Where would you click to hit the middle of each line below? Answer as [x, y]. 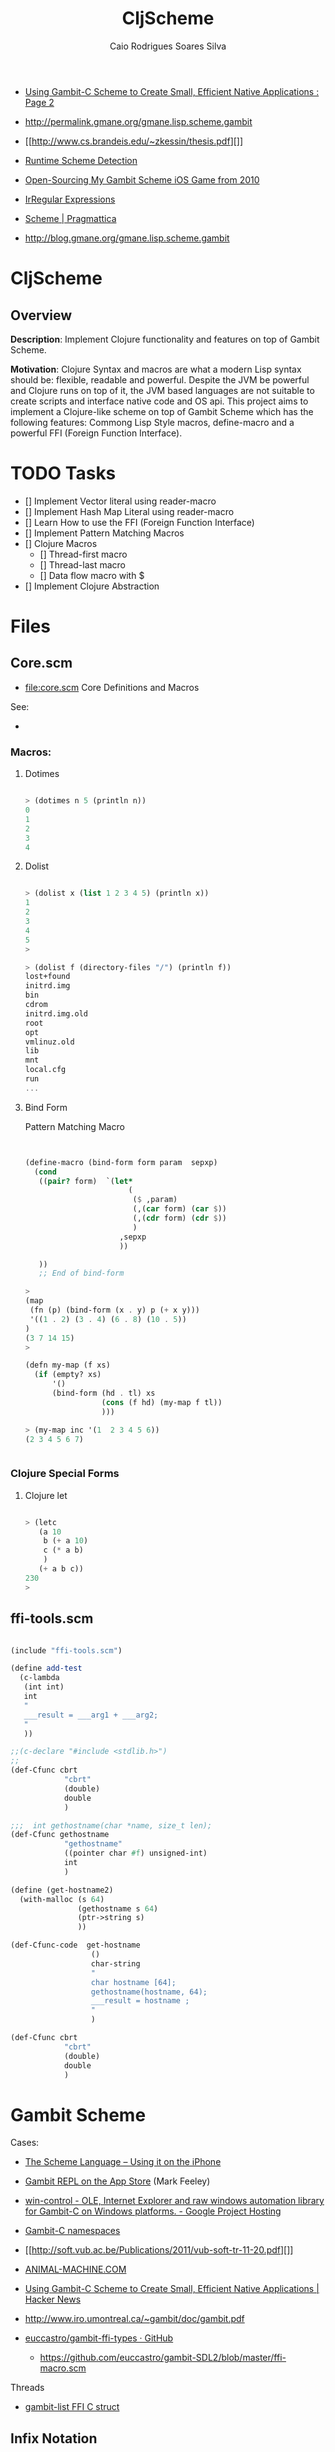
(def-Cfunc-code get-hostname [75, 1945]
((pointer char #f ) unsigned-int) [135, 1853]
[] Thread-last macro [82, 564]
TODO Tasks [63, 473]
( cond [45, 1172]
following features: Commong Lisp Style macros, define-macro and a [152, 422]
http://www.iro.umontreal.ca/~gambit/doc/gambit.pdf [134, 2319]
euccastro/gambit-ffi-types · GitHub [99, 2338]
